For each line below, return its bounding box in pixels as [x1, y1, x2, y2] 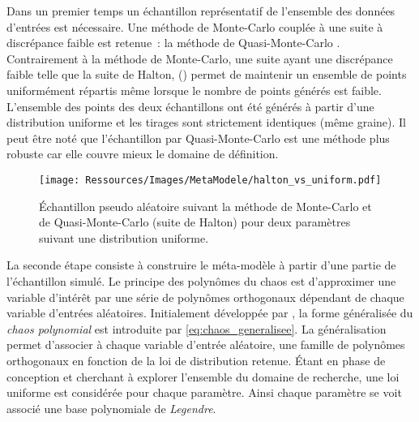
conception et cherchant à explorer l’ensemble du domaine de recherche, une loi [6, 368, 400, 385]
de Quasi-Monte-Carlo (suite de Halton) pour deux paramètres [39, 213, 351, 230]
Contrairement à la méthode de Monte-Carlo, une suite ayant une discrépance [6, 50, 393, 67]
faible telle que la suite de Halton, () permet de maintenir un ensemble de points [6, 66, 407, 83]
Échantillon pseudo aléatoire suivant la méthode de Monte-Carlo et [39, 197, 372, 214]
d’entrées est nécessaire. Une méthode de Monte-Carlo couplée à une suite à [6, 18, 383, 35]
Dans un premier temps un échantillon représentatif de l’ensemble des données [6, 2, 395, 19]
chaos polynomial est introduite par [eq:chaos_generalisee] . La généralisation [6, 320, 387, 337]
